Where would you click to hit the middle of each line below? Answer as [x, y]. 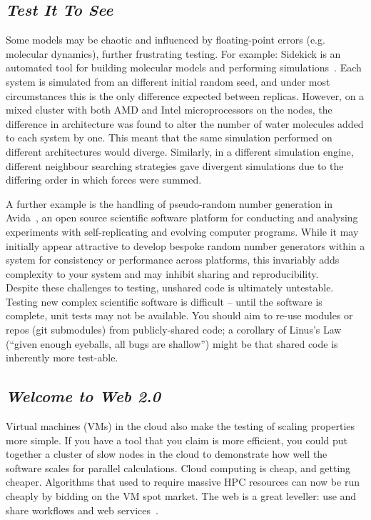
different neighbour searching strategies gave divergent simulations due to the [175, 165]
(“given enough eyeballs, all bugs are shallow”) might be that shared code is [172, 343]
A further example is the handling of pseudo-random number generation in [169, 203]
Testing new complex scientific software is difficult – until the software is [164, 301]
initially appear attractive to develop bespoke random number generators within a [185, 245]
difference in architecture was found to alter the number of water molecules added [185, 123]
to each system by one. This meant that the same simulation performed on [169, 137]
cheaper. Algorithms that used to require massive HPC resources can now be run [183, 482]
